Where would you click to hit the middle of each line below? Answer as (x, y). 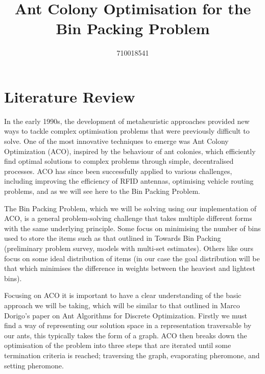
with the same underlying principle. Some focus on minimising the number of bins (132, 228)
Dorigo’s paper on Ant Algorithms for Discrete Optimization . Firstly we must (126, 315)
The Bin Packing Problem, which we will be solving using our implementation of (130, 208)
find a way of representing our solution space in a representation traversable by (128, 325)
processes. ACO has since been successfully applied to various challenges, (118, 171)
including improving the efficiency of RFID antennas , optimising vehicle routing (129, 181)
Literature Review (70, 96)
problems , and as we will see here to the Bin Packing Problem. (102, 191)
